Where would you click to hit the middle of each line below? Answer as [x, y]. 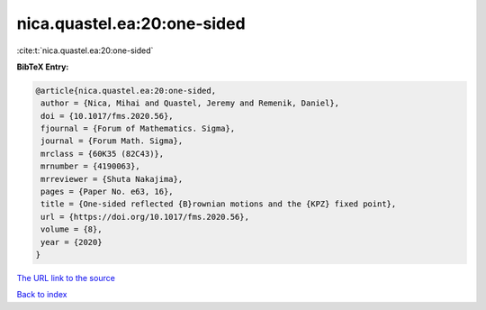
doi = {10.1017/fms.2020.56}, [108, 116]
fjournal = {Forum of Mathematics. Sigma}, [138, 129]
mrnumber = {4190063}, [91, 166]
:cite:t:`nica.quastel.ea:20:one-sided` [85, 50]
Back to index [42, 295]
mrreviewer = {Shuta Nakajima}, [112, 179]
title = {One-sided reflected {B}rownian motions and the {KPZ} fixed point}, [219, 204]
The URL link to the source [66, 278]
